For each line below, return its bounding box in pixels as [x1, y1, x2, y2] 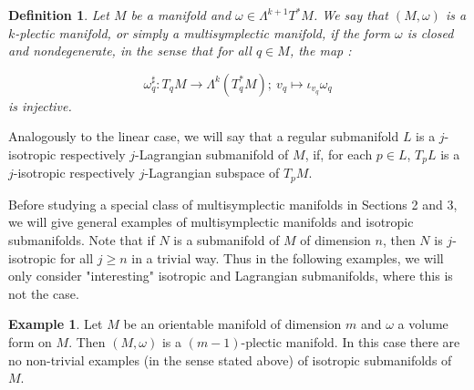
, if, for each [304, 144, 373, 163]
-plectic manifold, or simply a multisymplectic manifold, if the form [15, 23, 390, 42]
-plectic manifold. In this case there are [241, 333, 460, 352]
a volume [397, 314, 448, 334]
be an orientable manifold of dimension [123, 314, 342, 334]
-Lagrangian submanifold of [135, 144, 289, 163]
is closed [407, 23, 454, 42]
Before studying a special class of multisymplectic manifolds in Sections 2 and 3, [8, 194, 458, 213]
